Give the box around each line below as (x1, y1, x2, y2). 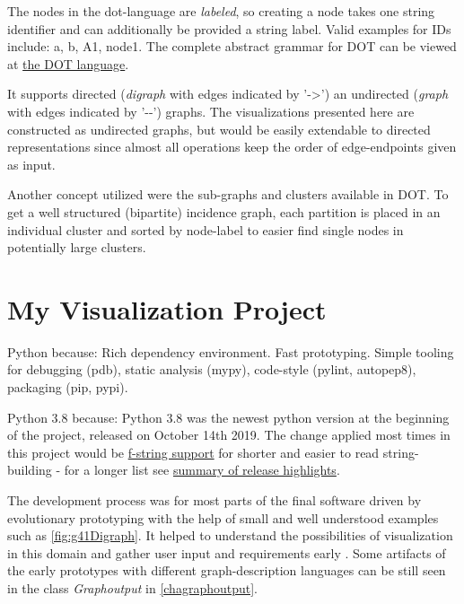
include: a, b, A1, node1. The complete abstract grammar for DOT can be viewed (7, 37, 457, 56)
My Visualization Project (7, 290, 327, 327)
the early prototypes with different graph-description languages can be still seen (7, 561, 446, 580)
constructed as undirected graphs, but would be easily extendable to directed (7, 119, 431, 138)
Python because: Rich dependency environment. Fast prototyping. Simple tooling (7, 342, 454, 361)
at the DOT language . (7, 54, 129, 73)
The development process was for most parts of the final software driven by (7, 491, 422, 509)
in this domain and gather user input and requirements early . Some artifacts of (7, 543, 446, 562)
